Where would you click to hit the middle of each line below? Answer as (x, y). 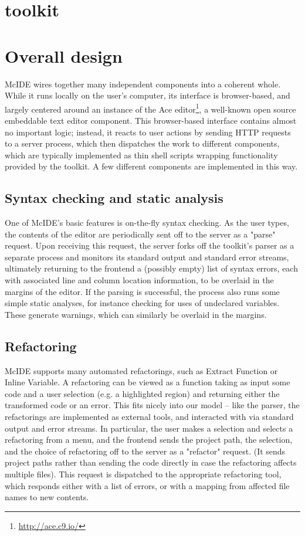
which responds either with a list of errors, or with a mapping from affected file (147, 485)
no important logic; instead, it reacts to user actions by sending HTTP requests (148, 132)
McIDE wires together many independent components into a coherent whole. (143, 84)
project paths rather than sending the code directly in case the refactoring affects (151, 462)
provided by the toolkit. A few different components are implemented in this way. (151, 166)
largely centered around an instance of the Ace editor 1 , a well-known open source (150, 108)
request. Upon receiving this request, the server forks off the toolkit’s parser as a (150, 245)
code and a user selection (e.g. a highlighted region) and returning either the (142, 393)
